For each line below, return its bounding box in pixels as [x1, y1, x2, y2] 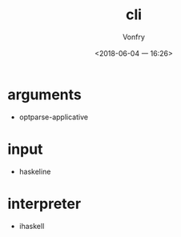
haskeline [18, 167, 51, 176]
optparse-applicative [18, 112, 89, 122]
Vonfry [122, 32, 146, 42]
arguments [7, 86, 82, 103]
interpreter [7, 195, 82, 213]
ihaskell [18, 221, 45, 231]
